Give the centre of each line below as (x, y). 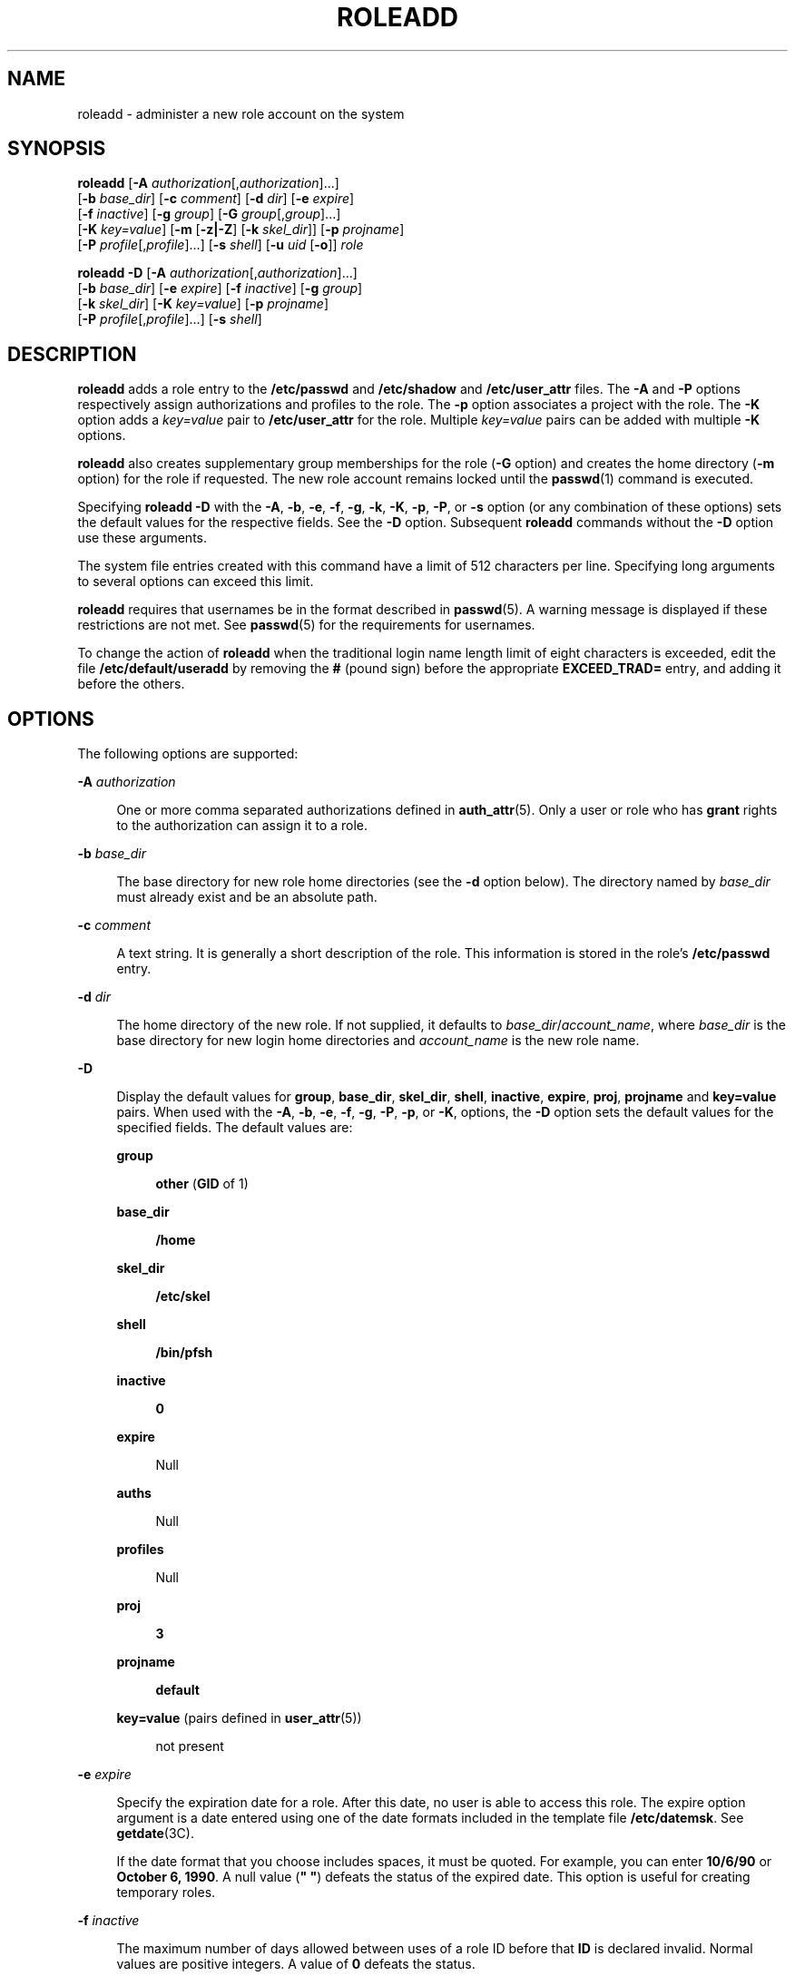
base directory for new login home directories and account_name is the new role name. (378, 1041)
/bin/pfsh (184, 1353)
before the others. (131, 684)
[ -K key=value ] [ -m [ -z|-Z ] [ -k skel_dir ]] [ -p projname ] (241, 230)
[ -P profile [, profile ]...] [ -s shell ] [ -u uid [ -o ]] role (221, 245)
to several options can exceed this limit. (196, 582)
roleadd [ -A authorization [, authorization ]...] (208, 183)
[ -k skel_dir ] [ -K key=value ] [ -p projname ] (203, 304)
